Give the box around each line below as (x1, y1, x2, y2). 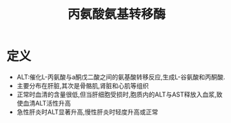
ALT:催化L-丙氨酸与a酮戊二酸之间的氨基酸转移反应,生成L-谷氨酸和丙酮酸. (16, 73, 225, 81)
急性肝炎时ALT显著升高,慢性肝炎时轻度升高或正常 (16, 108, 158, 116)
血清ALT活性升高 (22, 99, 71, 107)
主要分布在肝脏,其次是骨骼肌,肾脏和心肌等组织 (16, 81, 149, 89)
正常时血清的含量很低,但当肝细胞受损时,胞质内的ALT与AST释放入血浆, (16, 90, 217, 99)
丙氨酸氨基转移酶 (67, 6, 165, 22)
